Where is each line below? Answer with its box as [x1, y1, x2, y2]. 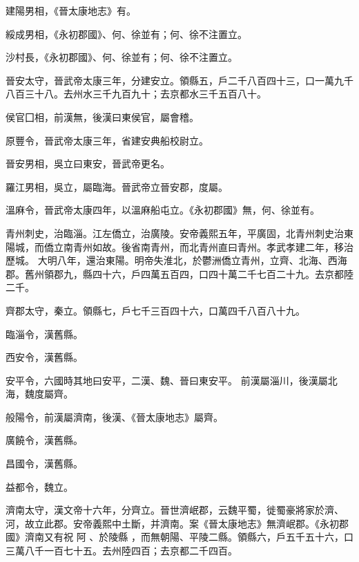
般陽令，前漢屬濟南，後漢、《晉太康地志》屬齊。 [6, 409, 223, 424]
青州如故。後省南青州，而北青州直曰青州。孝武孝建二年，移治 [72, 239, 353, 254]
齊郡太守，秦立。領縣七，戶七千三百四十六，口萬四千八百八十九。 [6, 303, 305, 317]
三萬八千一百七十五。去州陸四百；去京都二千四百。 [6, 543, 237, 558]
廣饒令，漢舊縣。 [6, 433, 83, 447]
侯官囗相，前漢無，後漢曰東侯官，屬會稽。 [6, 109, 199, 124]
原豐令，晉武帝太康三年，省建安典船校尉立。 [6, 133, 208, 147]
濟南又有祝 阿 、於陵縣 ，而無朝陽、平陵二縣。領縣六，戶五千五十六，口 [24, 530, 353, 544]
